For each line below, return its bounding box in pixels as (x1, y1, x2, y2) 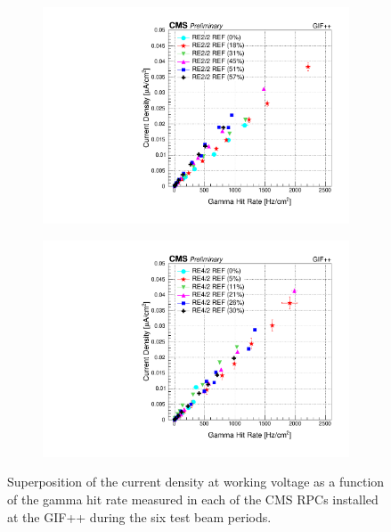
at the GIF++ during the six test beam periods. (7, 507, 272, 526)
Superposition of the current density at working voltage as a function (7, 472, 385, 491)
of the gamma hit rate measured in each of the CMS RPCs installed (7, 490, 379, 508)
